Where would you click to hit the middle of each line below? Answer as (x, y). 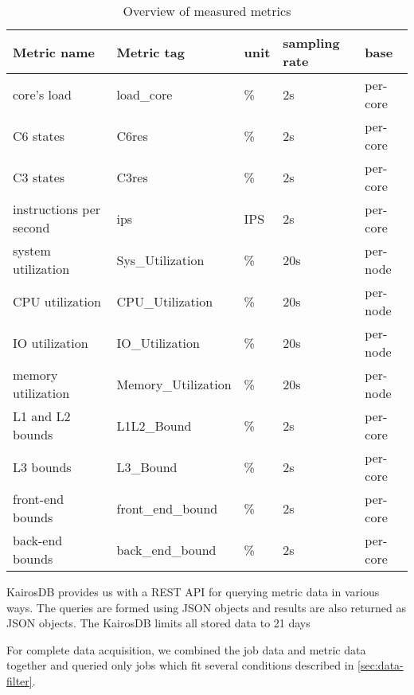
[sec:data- (381, 665)
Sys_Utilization (160, 260)
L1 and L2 (42, 416)
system (32, 250)
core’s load (42, 94)
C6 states (39, 135)
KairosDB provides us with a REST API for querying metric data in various (193, 592)
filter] (20, 680)
